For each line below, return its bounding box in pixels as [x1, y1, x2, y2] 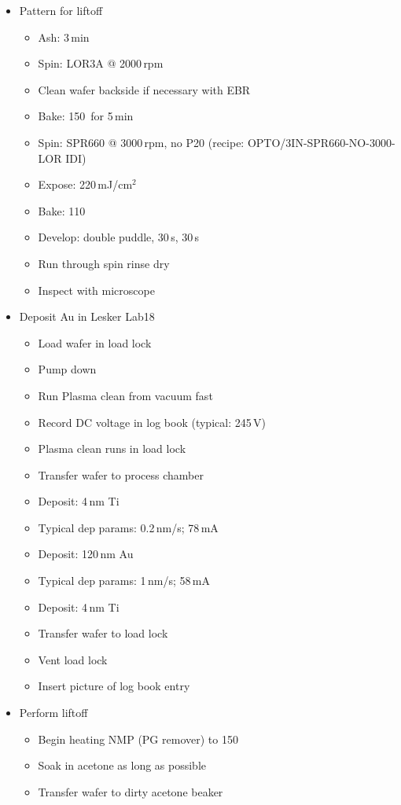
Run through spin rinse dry [38, 255, 170, 271]
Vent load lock [38, 651, 108, 667]
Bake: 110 [38, 202, 86, 219]
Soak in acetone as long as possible [38, 757, 206, 774]
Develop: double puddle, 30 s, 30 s [38, 229, 200, 245]
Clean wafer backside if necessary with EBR [38, 81, 251, 97]
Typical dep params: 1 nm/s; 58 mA [38, 572, 210, 589]
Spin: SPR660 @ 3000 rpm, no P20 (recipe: [38, 134, 245, 150]
